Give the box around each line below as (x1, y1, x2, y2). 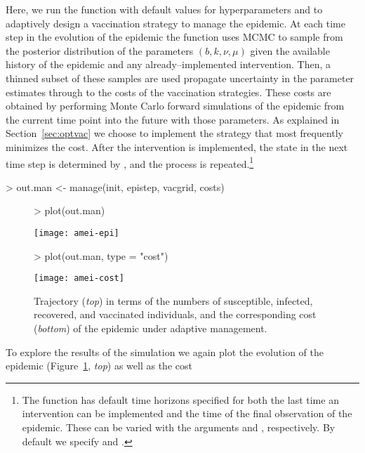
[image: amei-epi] (34, 228, 119, 238)
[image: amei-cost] (34, 273, 124, 284)
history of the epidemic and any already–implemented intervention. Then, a (6, 57, 331, 72)
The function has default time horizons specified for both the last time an (22, 392, 339, 407)
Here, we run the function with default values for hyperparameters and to (6, 2, 323, 16)
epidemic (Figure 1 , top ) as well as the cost (6, 358, 192, 373)
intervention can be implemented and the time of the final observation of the (22, 406, 352, 421)
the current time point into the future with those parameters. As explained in (6, 112, 340, 126)
